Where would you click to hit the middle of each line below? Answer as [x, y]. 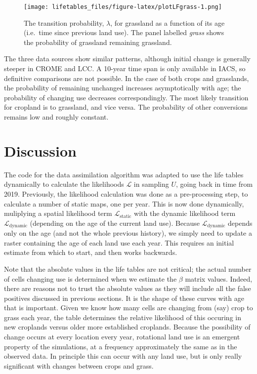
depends [240, 223]
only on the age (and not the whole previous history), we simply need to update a [128, 233]
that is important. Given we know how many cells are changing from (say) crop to [128, 308]
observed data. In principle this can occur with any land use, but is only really [123, 356]
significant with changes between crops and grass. [79, 365]
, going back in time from [214, 184]
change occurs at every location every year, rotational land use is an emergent [122, 337]
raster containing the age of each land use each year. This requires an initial [119, 242]
